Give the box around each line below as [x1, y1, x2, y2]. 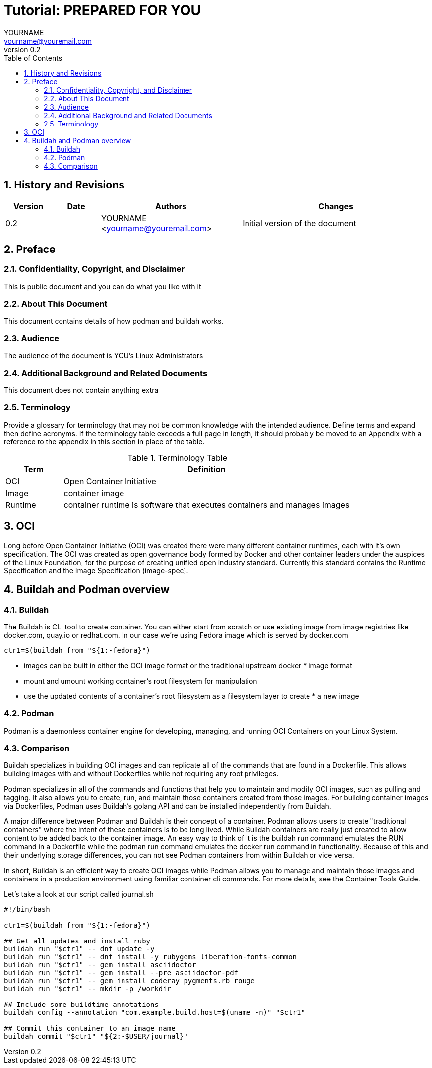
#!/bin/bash [4, 905, 50, 914]
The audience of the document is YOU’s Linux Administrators [4, 351, 203, 360]
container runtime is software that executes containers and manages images [63, 500, 350, 510]
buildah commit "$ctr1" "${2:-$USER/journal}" [4, 1032, 188, 1041]
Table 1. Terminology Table [127, 452, 228, 463]
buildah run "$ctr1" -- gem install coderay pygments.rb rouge [4, 977, 255, 985]
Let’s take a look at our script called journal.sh [4, 890, 154, 899]
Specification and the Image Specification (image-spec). [4, 566, 188, 575]
